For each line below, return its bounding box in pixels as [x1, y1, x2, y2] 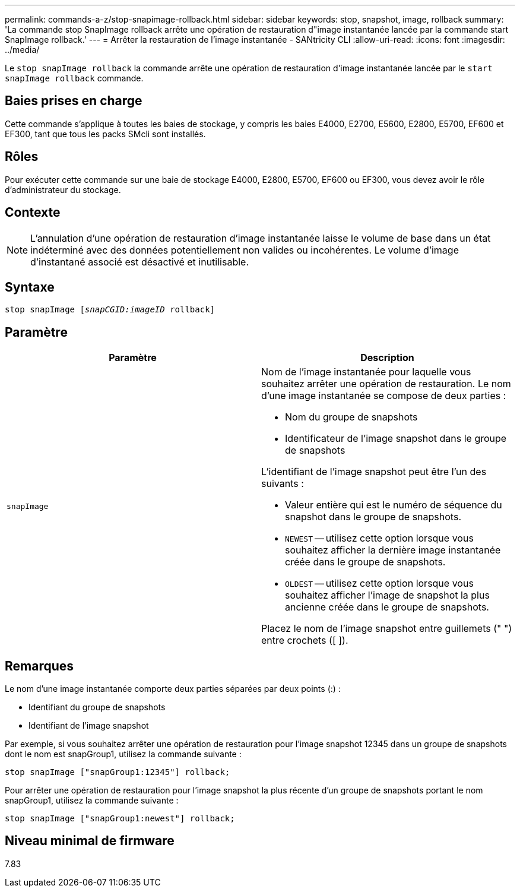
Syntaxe [5, 279, 55, 295]
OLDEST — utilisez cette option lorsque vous [285, 577, 474, 590]
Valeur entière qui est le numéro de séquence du [285, 499, 502, 511]
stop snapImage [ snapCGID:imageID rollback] [5, 305, 215, 315]
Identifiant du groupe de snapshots [28, 702, 166, 713]
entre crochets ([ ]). [261, 634, 348, 647]
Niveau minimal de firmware [5, 833, 175, 849]
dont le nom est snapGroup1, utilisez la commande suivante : [5, 749, 242, 760]
